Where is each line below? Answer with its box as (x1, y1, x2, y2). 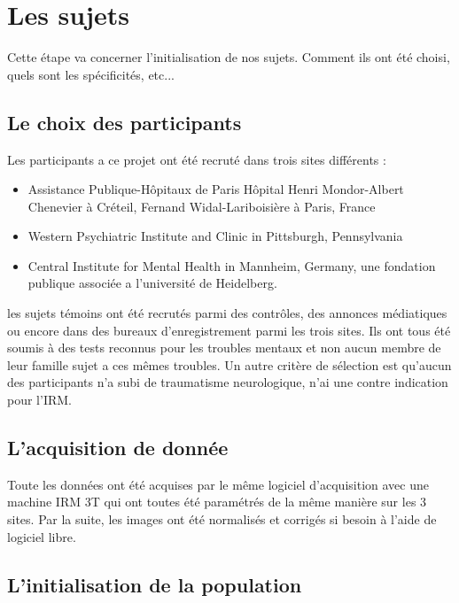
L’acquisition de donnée (7, 434, 229, 461)
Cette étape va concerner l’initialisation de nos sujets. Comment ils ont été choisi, (7, 48, 450, 66)
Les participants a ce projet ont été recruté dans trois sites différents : (7, 150, 386, 168)
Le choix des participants (7, 108, 242, 135)
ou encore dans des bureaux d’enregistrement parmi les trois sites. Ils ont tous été (7, 321, 451, 339)
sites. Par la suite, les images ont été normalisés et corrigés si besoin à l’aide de (7, 510, 437, 529)
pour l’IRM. (7, 390, 72, 409)
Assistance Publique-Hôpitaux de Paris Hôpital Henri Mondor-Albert (27, 180, 404, 198)
